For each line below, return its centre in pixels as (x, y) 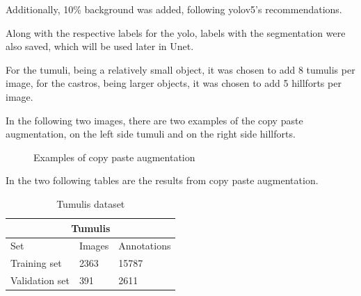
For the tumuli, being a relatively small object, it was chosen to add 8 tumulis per (180, 69)
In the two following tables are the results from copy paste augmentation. (162, 180)
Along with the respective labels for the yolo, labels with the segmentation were (176, 32)
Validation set (40, 280)
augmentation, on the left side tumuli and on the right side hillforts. (151, 134)
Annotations (145, 246)
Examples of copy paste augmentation (114, 157)
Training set (36, 263)
